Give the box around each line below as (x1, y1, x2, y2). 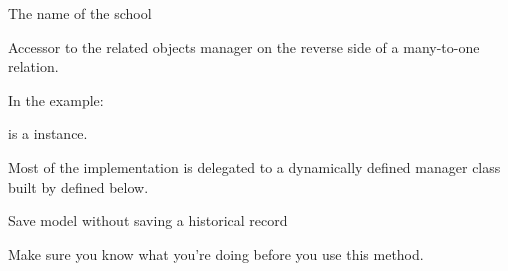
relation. (8, 56, 59, 77)
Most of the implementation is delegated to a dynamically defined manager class (8, 156, 501, 177)
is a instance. (8, 123, 88, 144)
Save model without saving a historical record (8, 210, 288, 231)
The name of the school (8, 3, 152, 23)
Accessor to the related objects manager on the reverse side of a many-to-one (8, 36, 480, 57)
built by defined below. (8, 176, 149, 197)
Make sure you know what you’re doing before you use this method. (8, 243, 424, 264)
